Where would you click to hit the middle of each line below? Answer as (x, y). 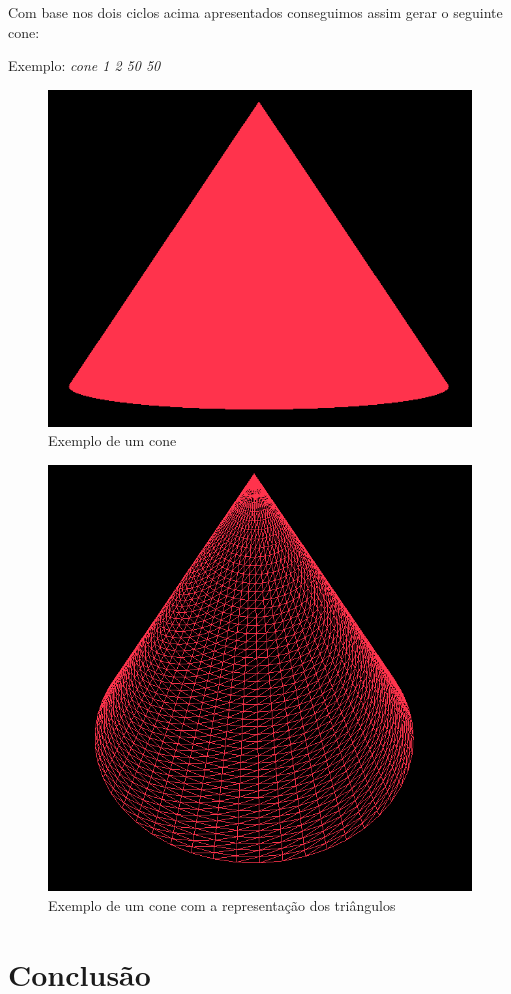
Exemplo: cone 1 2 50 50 (84, 65)
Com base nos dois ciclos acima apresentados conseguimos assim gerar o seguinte (255, 12)
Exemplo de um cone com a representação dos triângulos (222, 905)
